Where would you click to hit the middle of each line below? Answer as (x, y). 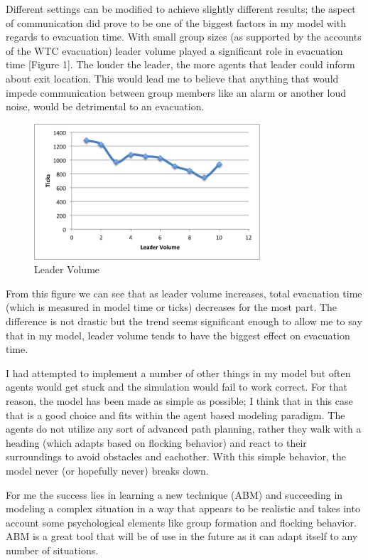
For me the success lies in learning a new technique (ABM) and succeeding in (174, 494)
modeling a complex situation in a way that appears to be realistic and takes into (183, 508)
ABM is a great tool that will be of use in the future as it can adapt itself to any (182, 536)
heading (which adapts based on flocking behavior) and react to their (156, 442)
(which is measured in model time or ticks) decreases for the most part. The (172, 307)
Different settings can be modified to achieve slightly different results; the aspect (181, 9)
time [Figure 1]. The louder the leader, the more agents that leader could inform (180, 64)
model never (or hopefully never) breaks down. (107, 470)
